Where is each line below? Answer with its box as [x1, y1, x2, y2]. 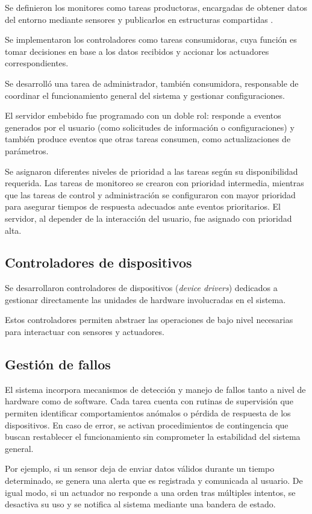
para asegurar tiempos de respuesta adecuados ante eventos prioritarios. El [5, 200, 281, 213]
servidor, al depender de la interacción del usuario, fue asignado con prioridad [5, 212, 292, 224]
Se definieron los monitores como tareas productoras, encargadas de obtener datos [5, 1, 307, 13]
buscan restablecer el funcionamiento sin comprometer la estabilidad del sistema [5, 430, 301, 443]
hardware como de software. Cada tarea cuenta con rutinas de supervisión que [5, 395, 293, 407]
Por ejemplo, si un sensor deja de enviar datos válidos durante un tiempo [5, 462, 275, 475]
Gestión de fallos [5, 355, 111, 374]
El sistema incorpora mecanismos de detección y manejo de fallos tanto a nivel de [5, 383, 306, 395]
